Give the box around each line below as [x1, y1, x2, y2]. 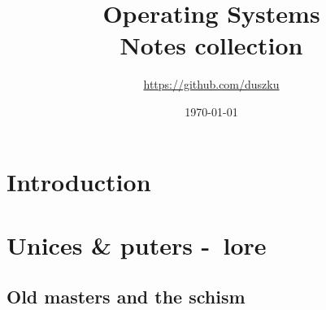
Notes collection [120, 28, 303, 62]
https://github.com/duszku [143, 76, 280, 93]
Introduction [7, 164, 151, 198]
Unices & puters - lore [7, 228, 267, 261]
